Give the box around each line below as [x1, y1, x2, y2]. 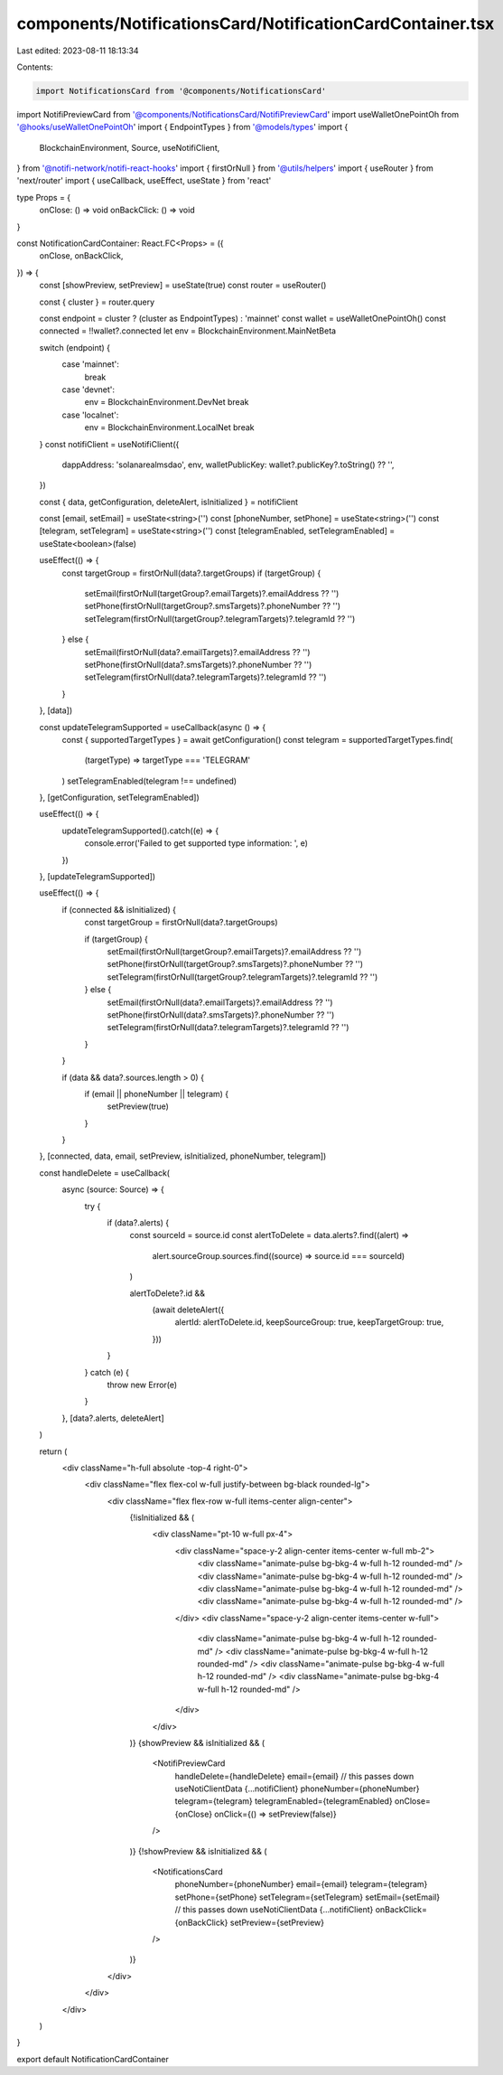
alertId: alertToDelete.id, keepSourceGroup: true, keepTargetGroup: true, [174, 1317, 444, 1328]
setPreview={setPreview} [229, 1917, 325, 1928]
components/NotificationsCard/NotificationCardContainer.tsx [16, 14, 495, 33]
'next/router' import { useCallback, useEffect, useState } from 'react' [16, 175, 272, 186]
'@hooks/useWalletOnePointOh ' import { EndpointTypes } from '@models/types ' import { [16, 122, 349, 133]
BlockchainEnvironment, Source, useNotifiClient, [39, 142, 220, 153]
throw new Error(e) [107, 1379, 178, 1390]
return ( [39, 1446, 68, 1457]
